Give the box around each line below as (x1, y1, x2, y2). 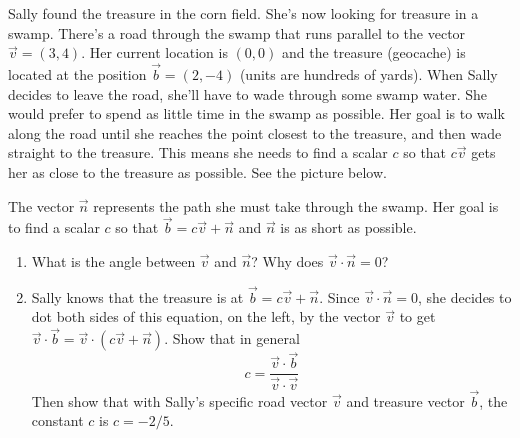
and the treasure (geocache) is (281, 42, 466, 63)
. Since (319, 286, 360, 307)
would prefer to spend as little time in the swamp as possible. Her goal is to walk (8, 103, 505, 124)
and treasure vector (346, 390, 465, 411)
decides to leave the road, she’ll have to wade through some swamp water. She (8, 83, 488, 104)
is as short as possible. (280, 217, 417, 238)
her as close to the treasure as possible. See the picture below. (8, 161, 387, 182)
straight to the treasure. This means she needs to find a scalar (8, 142, 388, 163)
